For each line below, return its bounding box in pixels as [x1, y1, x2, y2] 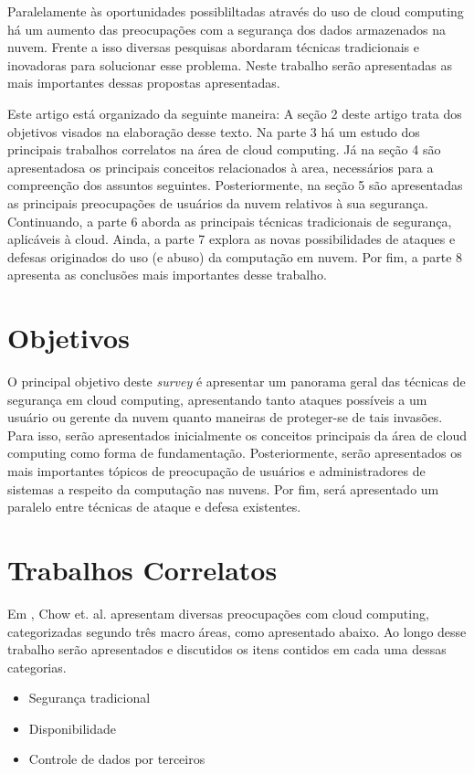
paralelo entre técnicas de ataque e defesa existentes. [7, 497, 301, 516]
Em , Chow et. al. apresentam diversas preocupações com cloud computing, [7, 603, 429, 622]
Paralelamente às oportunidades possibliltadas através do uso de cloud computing [7, 2, 464, 20]
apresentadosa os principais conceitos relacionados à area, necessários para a [7, 157, 434, 176]
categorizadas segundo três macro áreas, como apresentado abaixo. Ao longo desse [7, 621, 467, 641]
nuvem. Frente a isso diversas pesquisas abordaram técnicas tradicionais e [7, 37, 419, 57]
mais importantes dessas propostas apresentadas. [7, 73, 280, 92]
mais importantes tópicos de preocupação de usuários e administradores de [7, 461, 426, 480]
